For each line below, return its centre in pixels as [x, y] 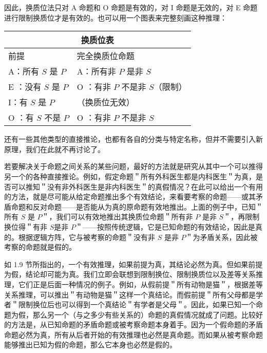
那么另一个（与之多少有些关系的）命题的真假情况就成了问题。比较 [144, 314]
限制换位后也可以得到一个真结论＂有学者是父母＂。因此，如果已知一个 [137, 304]
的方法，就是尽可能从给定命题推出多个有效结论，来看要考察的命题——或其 [130, 197]
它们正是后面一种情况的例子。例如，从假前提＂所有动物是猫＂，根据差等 [140, 284]
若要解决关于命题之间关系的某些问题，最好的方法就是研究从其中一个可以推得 [133, 166]
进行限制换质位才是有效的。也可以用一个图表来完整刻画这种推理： [116, 17]
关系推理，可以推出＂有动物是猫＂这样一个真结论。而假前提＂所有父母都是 [130, 294]
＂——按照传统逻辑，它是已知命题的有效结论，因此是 [165, 226]
